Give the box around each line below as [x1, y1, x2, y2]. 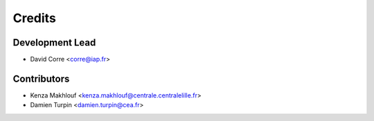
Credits [12, 10, 57, 26]
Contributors [12, 73, 70, 84]
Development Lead [12, 37, 96, 48]
